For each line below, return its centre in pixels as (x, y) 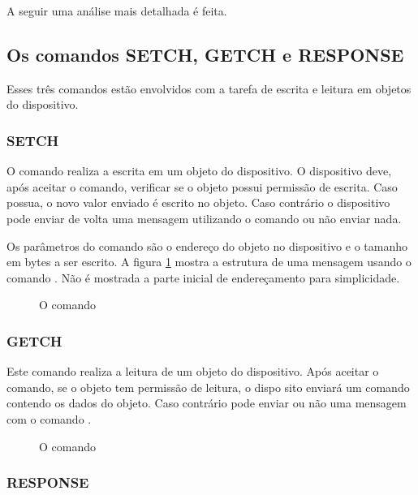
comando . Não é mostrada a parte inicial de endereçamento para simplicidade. (203, 277)
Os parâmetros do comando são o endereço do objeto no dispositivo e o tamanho (207, 245)
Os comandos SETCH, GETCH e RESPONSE (205, 54)
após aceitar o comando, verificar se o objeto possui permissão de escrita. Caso (202, 186)
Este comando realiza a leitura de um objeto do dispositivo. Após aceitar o (193, 371)
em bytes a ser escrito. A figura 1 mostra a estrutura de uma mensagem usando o (209, 262)
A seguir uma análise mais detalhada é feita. (117, 11)
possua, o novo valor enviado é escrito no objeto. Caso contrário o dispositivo (198, 202)
